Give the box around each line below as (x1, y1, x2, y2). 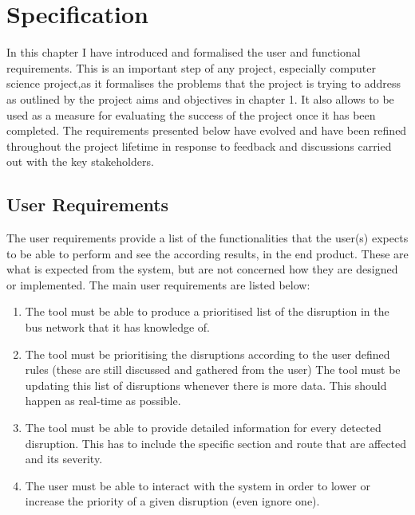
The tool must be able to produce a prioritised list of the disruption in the (25, 303, 389, 320)
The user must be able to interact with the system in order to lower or (25, 477, 370, 493)
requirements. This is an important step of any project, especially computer (6, 59, 376, 76)
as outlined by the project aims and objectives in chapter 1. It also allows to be (6, 90, 394, 107)
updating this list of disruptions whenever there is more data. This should (25, 376, 387, 393)
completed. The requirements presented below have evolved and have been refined (6, 122, 407, 139)
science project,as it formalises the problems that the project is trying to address (6, 75, 401, 92)
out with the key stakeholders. (6, 153, 154, 170)
